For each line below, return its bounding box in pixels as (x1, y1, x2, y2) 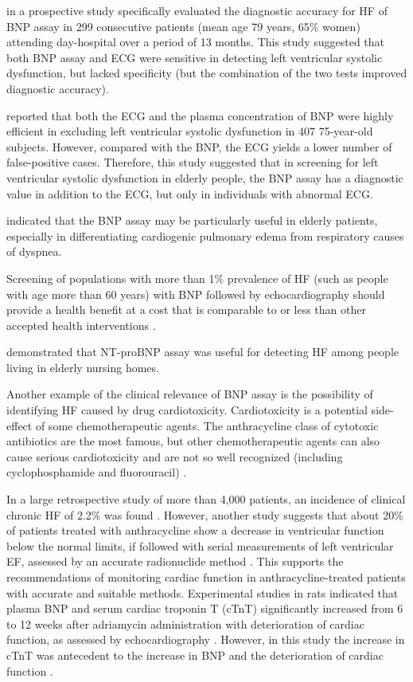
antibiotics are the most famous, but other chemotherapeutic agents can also (6, 433, 380, 449)
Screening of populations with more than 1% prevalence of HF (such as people (6, 269, 388, 286)
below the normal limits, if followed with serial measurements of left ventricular (6, 537, 394, 554)
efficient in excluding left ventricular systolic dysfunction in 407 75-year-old (6, 123, 373, 139)
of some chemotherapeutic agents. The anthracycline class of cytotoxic (35, 417, 379, 433)
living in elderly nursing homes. (6, 359, 159, 375)
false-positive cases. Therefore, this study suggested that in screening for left (6, 154, 379, 170)
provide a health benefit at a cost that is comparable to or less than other (6, 301, 366, 318)
